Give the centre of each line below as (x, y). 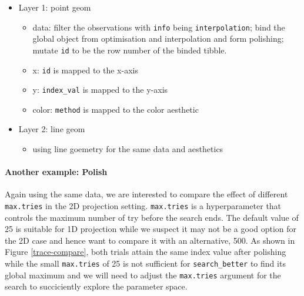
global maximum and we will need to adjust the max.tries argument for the (143, 275)
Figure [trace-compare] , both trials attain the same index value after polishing (146, 252)
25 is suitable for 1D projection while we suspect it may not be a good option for (151, 229)
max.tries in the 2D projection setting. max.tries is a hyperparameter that (143, 206)
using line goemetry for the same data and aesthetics (128, 149)
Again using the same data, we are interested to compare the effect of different (146, 194)
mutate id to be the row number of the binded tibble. (130, 50)
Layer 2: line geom (52, 129)
